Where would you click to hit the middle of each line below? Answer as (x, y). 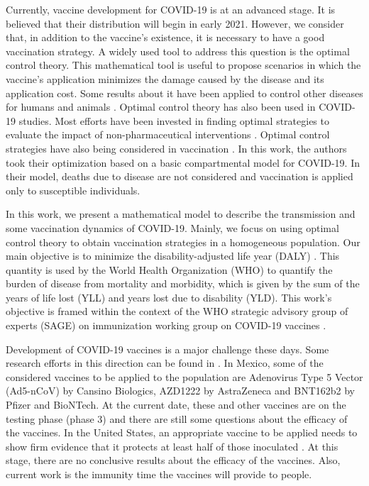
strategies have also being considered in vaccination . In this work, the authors (176, 148)
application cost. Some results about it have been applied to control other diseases (184, 93)
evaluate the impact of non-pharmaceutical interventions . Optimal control (168, 134)
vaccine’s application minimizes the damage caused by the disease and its (165, 78)
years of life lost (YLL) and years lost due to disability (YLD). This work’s (169, 297)
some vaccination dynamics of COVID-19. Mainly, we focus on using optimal (172, 227)
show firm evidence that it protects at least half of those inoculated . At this (172, 446)
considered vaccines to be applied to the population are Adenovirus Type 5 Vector (184, 376)
